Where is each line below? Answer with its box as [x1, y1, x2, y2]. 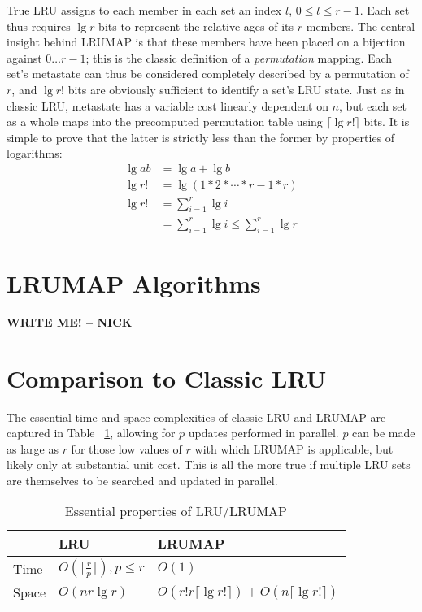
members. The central [306, 17, 415, 34]
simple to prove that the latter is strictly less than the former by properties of [7, 128, 395, 145]
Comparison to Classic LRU [7, 361, 327, 394]
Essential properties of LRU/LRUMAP [64, 501, 287, 521]
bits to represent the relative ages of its [98, 17, 294, 34]
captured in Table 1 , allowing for [7, 424, 176, 441]
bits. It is [363, 113, 410, 130]
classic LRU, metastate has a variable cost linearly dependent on [7, 97, 328, 114]
